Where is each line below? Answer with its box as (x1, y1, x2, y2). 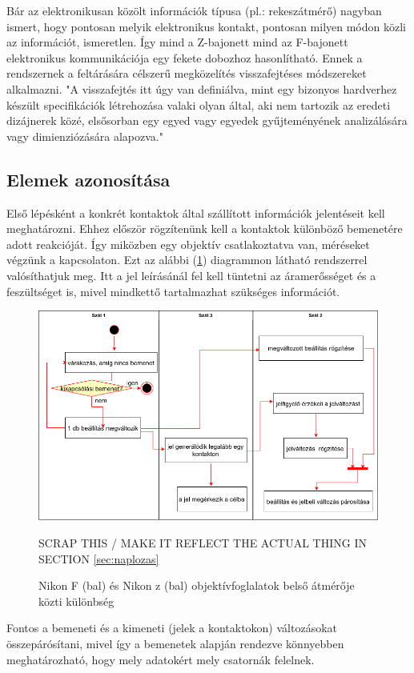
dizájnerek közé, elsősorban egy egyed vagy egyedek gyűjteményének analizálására (6, 112, 408, 129)
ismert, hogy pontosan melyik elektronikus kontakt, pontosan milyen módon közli (6, 18, 406, 34)
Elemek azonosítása (6, 166, 171, 191)
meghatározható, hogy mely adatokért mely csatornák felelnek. (6, 651, 315, 667)
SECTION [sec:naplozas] (38, 550, 159, 567)
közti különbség (38, 592, 115, 609)
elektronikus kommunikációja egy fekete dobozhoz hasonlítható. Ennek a (6, 49, 363, 66)
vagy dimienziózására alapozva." (6, 127, 163, 144)
